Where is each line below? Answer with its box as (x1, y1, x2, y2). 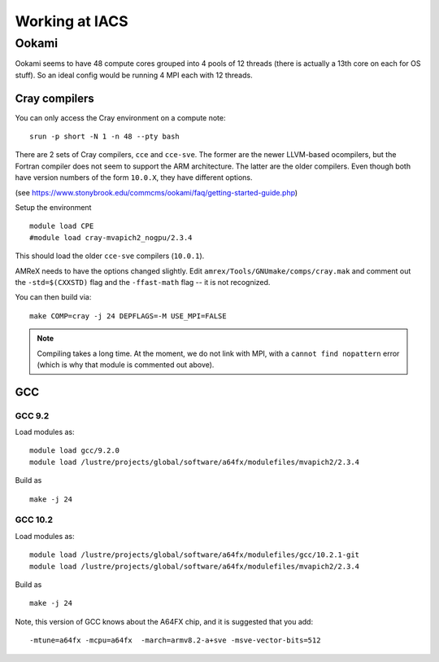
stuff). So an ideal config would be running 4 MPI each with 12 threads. (15, 70, 253, 80)
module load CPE (29, 221, 94, 231)
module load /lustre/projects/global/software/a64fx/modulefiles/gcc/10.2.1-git (29, 550, 360, 559)
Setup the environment (15, 203, 92, 213)
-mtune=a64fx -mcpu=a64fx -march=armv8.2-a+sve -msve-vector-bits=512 (29, 636, 321, 645)
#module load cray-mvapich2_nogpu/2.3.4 (29, 233, 193, 242)
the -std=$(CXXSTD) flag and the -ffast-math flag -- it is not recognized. (15, 277, 271, 287)
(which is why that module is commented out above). (37, 359, 215, 370)
